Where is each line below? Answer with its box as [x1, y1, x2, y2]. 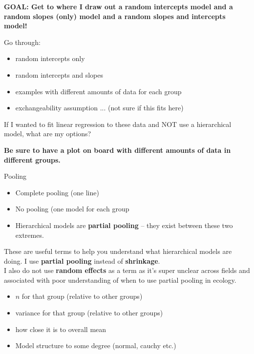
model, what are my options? [4, 128, 91, 139]
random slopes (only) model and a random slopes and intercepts [4, 11, 226, 21]
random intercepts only [15, 53, 85, 63]
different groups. [4, 154, 61, 165]
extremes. [15, 229, 44, 240]
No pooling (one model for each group [15, 204, 129, 214]
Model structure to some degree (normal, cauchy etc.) [15, 340, 176, 351]
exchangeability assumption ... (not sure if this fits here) [15, 103, 184, 113]
